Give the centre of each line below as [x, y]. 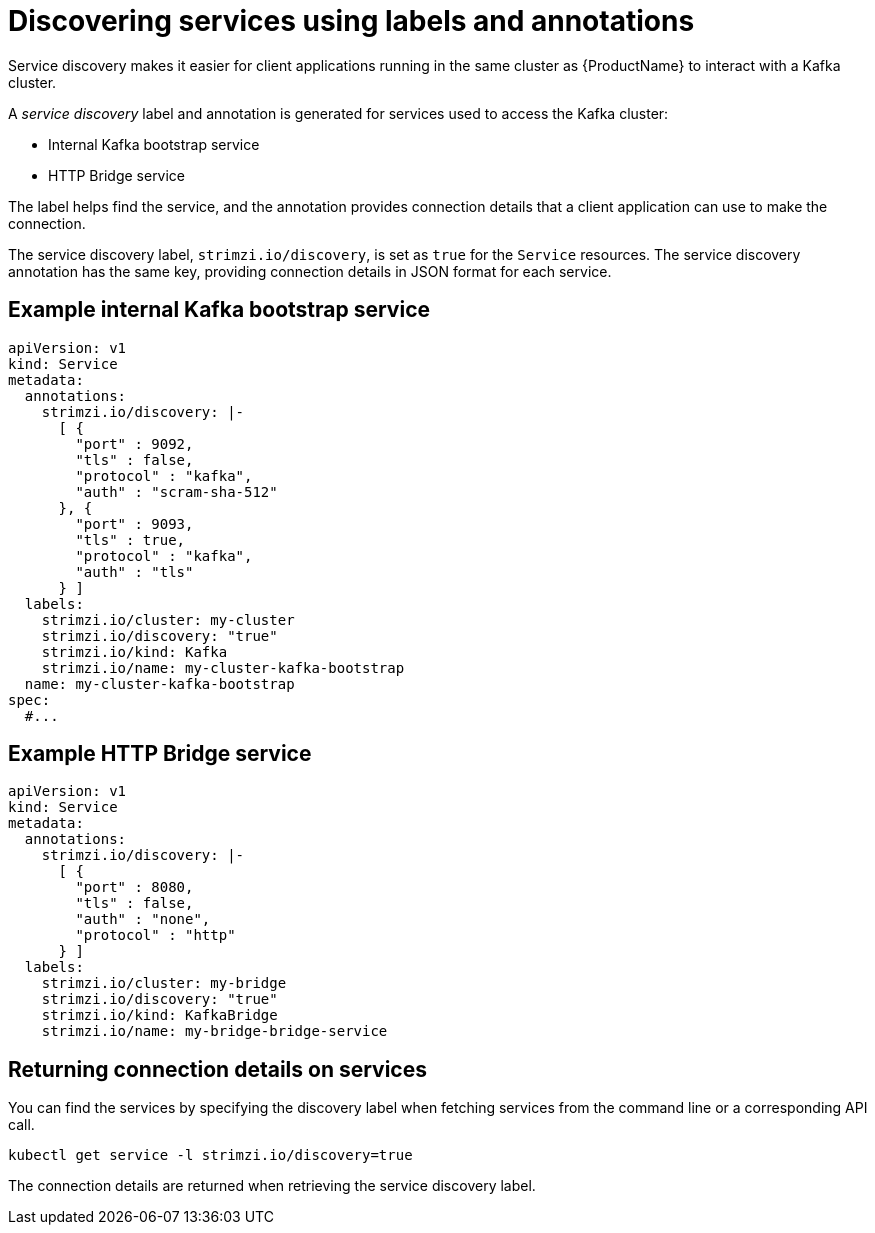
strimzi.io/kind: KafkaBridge [159, 1015]
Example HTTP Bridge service [160, 754]
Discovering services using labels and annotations [351, 21]
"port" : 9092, [134, 443]
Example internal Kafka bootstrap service [219, 310]
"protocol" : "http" [155, 935]
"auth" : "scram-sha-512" [176, 491]
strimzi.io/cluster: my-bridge [164, 983]
